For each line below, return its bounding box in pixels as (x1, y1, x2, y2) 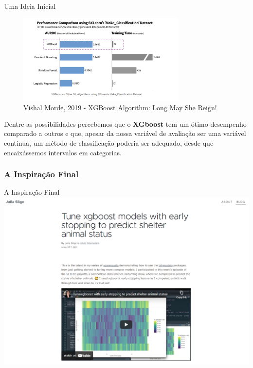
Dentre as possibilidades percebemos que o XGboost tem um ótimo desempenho (4, 118, 247, 129)
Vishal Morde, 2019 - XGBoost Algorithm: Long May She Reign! (23, 102, 217, 113)
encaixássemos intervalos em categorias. (4, 147, 122, 157)
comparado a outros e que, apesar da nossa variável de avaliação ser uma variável (4, 128, 246, 138)
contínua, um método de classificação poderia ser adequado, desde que (4, 138, 214, 148)
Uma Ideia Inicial (4, 1, 56, 11)
